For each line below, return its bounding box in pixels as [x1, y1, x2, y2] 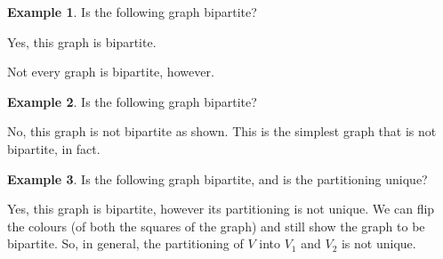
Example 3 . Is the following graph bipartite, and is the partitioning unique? [7, 169, 428, 188]
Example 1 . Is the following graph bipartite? [7, 3, 257, 20]
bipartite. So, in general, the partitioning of [7, 234, 244, 253]
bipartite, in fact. [7, 139, 101, 158]
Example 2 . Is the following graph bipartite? [7, 92, 257, 110]
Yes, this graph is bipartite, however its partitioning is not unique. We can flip [7, 199, 435, 218]
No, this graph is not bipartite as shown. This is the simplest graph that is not [7, 122, 437, 141]
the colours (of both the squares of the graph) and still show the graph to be [7, 216, 425, 235]
